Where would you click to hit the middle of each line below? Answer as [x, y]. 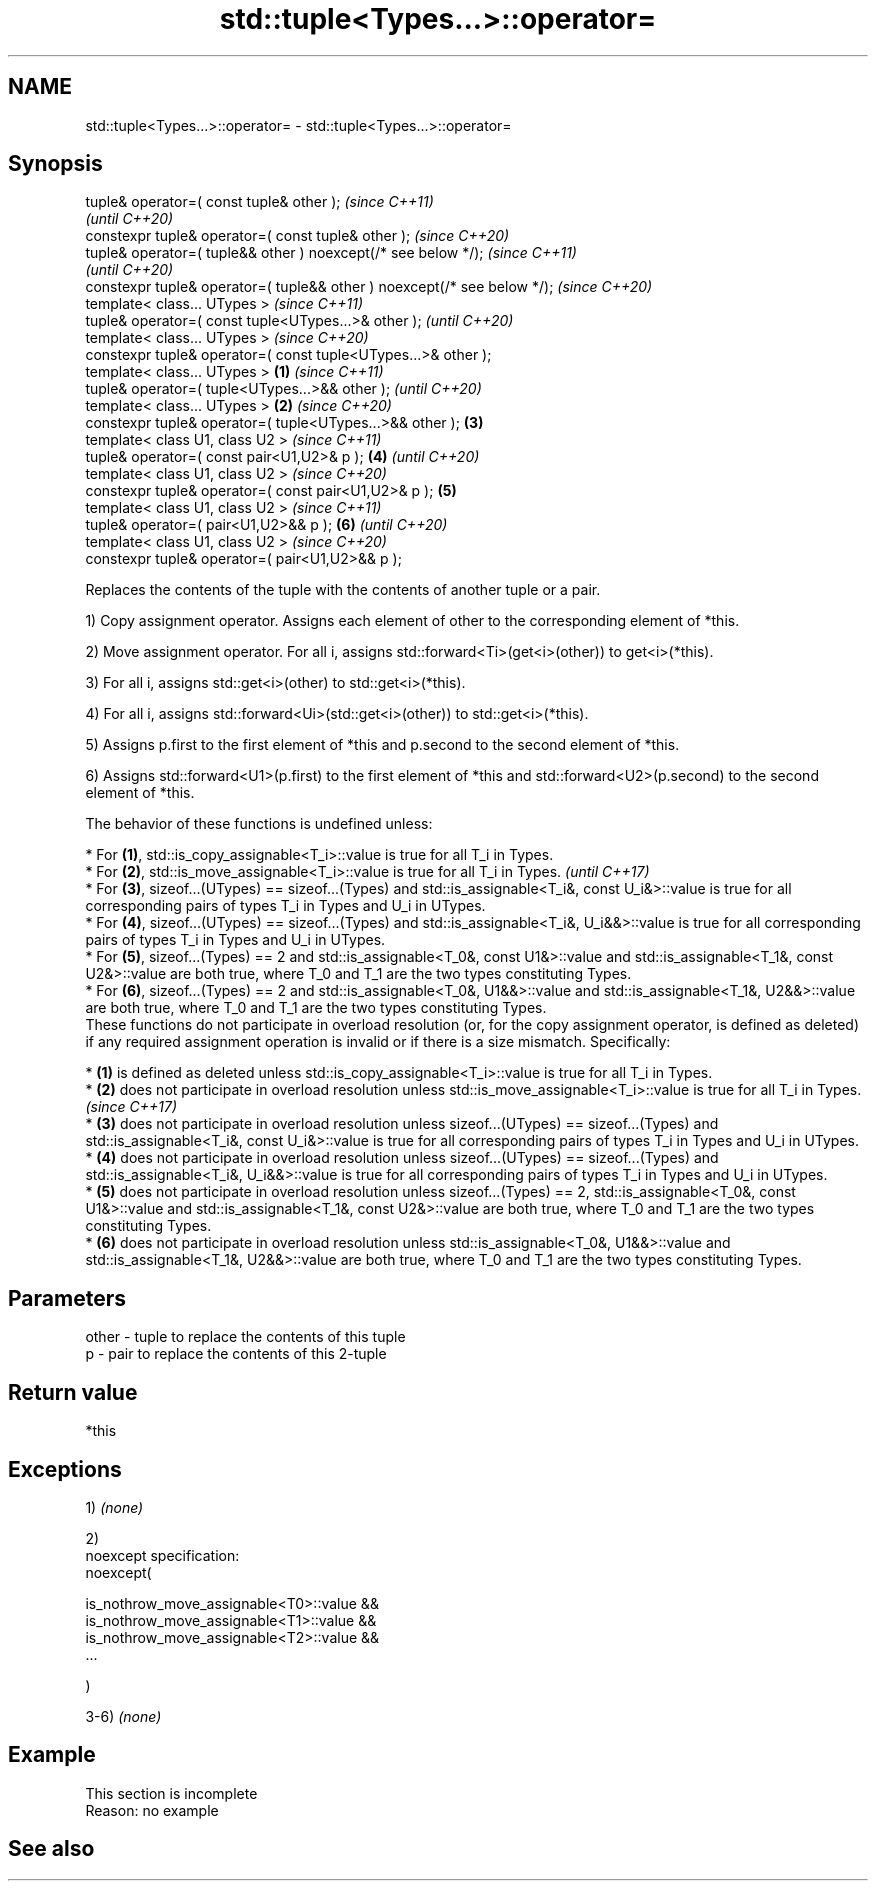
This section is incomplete [171, 1793]
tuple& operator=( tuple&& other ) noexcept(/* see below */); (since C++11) [331, 253]
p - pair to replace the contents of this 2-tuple [236, 1354]
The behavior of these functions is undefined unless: [259, 824]
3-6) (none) [123, 1716]
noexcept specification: [162, 1555]
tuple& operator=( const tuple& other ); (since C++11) [259, 202]
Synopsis [55, 164]
